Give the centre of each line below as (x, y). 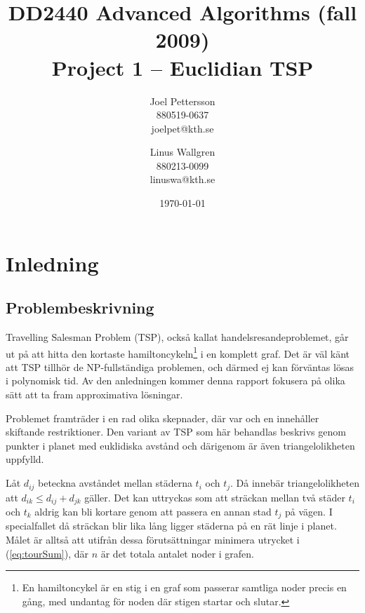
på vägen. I (309, 511)
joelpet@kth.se (182, 128)
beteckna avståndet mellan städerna (115, 483)
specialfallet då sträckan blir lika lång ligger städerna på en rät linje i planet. (171, 526)
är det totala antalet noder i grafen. (177, 553)
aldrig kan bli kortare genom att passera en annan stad (153, 511)
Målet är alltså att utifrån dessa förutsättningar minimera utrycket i (153, 539)
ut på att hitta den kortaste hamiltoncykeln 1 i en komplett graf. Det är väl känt (178, 352)
